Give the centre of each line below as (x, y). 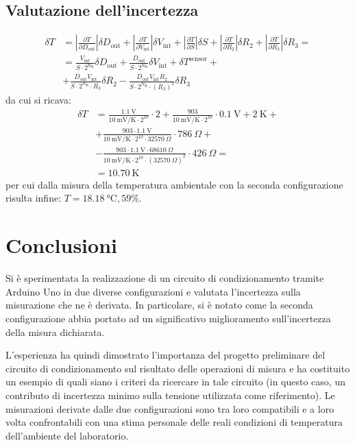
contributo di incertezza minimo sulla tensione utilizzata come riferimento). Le (170, 395)
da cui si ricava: (38, 99)
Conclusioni (61, 245)
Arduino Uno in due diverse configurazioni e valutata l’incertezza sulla (153, 291)
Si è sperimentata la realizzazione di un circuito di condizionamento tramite (165, 278)
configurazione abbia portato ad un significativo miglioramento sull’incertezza (168, 318)
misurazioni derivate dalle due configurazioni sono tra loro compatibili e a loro (170, 408)
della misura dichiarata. (55, 332)
